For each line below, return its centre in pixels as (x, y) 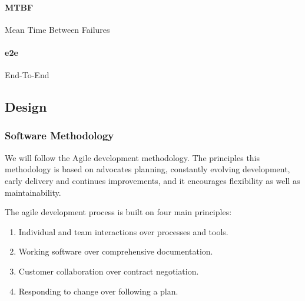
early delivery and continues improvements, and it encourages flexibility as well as (152, 180)
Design (26, 107)
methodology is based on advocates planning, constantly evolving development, (147, 169)
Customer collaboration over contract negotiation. (109, 271)
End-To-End (27, 75)
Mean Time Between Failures (57, 29)
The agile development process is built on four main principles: (118, 212)
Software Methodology (59, 136)
